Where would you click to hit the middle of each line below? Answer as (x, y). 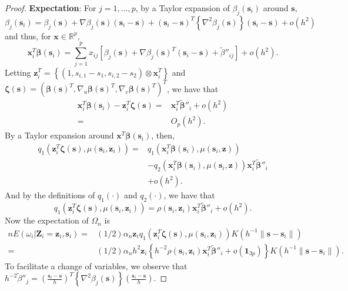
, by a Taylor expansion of (183, 8)
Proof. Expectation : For (51, 8)
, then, (163, 135)
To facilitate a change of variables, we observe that (96, 265)
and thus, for (28, 35)
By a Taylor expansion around (59, 135)
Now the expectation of (47, 220)
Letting (18, 72)
